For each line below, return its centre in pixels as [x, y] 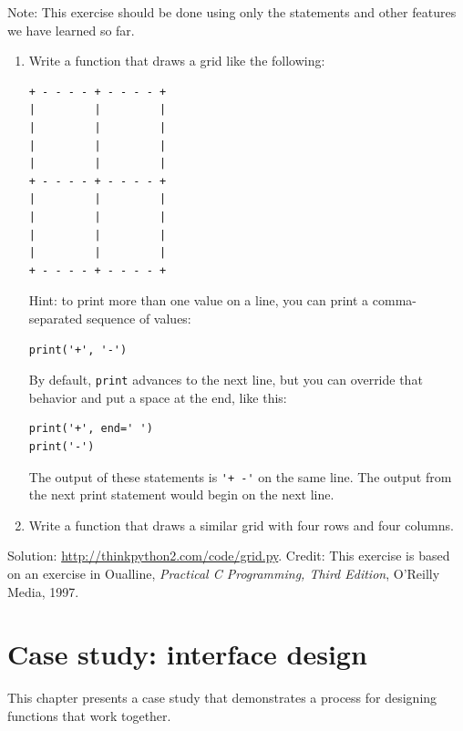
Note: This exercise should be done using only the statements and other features [232, 12]
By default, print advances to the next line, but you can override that [226, 380]
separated [56, 318]
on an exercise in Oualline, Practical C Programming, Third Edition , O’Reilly [224, 573]
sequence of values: [139, 318]
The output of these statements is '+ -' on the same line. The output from [240, 476]
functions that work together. [89, 715]
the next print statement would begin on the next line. [181, 494]
